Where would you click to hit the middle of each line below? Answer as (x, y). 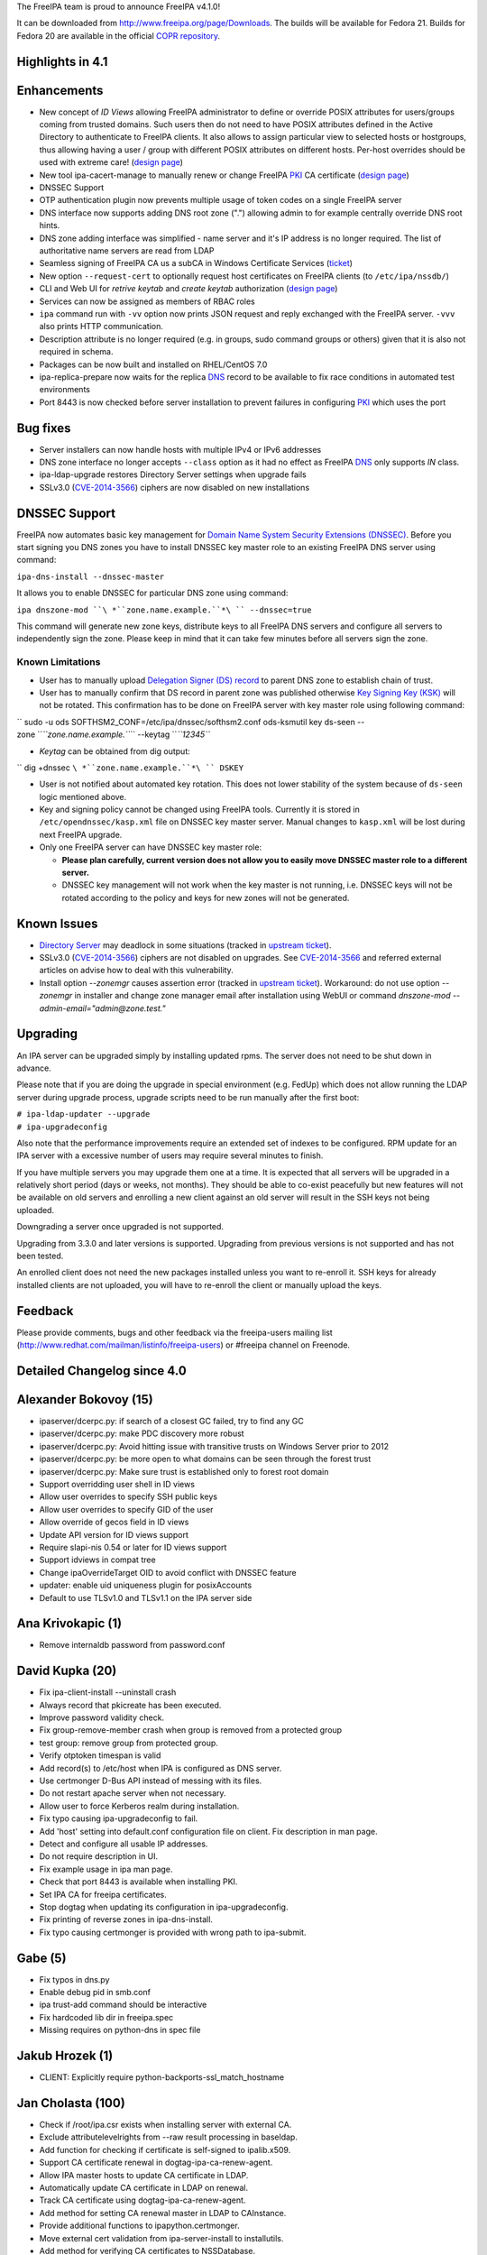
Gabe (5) (41, 1958)
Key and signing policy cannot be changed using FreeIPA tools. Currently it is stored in (199, 810)
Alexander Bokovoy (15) (85, 1399)
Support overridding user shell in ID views (117, 1484)
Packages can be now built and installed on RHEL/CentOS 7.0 (153, 364)
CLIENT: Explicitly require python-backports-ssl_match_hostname (161, 2077)
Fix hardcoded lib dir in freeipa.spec (106, 2017)
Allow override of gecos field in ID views (114, 1522)
